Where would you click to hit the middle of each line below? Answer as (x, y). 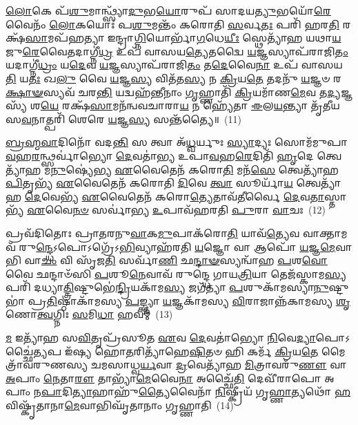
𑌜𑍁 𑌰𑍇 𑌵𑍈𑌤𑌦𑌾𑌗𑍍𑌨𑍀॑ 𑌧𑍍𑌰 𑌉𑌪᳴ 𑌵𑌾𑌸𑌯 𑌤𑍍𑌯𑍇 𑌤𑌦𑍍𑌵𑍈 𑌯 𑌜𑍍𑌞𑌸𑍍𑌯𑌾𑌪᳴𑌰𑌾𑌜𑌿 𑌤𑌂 (177, 51)
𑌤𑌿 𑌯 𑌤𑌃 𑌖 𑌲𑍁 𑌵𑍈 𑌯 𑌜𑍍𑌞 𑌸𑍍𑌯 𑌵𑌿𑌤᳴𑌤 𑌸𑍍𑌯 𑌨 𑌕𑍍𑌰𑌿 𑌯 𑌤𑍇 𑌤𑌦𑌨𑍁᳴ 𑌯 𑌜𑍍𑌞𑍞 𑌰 (173, 78)
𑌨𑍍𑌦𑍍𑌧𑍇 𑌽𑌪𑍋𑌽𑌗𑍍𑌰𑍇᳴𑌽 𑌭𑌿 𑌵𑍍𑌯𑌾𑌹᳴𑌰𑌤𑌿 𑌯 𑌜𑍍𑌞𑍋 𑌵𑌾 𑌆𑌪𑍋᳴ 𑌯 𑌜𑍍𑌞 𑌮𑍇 (186, 246)
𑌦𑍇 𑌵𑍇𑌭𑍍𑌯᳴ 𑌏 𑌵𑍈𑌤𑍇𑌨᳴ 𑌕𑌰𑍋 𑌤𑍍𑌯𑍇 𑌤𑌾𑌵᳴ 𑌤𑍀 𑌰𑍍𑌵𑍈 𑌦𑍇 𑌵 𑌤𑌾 (175, 196)
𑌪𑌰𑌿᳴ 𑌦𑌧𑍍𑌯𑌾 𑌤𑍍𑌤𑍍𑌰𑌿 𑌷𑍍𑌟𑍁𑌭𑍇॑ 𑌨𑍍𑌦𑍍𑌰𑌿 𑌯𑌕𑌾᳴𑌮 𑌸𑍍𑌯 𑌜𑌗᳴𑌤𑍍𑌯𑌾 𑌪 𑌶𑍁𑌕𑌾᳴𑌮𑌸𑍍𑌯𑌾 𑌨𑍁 (167, 287)
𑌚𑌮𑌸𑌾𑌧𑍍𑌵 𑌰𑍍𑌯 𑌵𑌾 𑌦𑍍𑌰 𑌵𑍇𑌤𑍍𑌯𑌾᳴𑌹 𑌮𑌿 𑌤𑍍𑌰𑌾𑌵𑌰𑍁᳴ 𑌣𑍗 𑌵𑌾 (219, 365)
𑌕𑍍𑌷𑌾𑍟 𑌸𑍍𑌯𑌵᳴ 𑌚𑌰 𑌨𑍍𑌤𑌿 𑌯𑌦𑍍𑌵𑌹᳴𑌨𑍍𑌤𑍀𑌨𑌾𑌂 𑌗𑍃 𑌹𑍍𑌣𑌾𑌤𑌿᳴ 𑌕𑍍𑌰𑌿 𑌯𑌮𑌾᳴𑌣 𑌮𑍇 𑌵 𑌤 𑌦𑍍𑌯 (173, 92)
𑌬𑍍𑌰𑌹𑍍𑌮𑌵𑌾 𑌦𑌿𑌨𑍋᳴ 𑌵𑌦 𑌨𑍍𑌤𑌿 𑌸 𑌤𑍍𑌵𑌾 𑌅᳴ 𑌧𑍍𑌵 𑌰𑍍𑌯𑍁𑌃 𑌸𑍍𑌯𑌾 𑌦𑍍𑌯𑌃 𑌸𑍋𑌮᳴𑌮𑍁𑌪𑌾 (177, 142)
